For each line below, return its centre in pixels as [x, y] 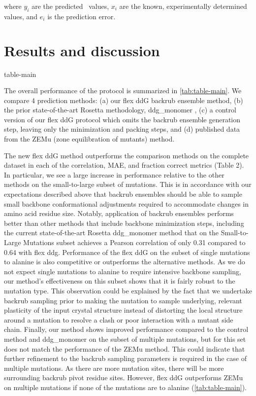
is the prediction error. [81, 16]
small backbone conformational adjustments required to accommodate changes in [127, 203]
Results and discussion [82, 50]
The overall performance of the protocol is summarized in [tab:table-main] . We [123, 90]
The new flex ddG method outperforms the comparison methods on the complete [127, 155]
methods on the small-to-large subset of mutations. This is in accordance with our [128, 184]
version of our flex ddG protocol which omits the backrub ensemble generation [122, 119]
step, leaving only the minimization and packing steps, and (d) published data [122, 129]
